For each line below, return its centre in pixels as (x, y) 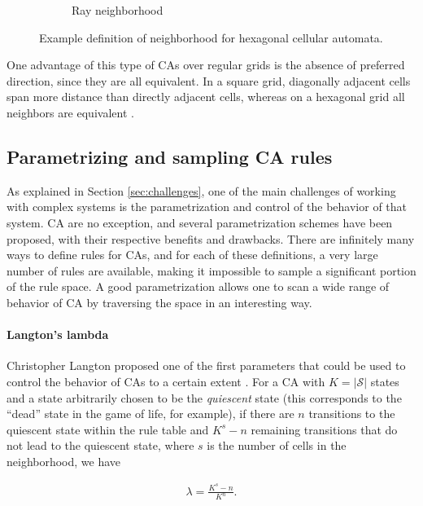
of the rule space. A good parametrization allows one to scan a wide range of (198, 286)
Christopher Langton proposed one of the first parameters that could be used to (206, 365)
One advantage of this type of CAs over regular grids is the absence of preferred (206, 65)
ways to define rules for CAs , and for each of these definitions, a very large (192, 255)
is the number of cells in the (277, 445)
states (385, 381)
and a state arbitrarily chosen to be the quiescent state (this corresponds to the (204, 397)
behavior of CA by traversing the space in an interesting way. (159, 302)
